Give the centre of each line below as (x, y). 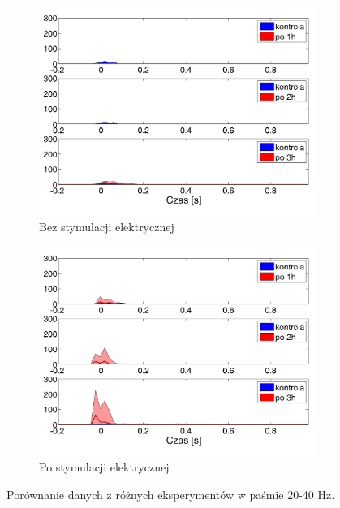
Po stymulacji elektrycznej (104, 467)
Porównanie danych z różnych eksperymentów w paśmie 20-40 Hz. (171, 494)
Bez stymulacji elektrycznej (107, 227)
